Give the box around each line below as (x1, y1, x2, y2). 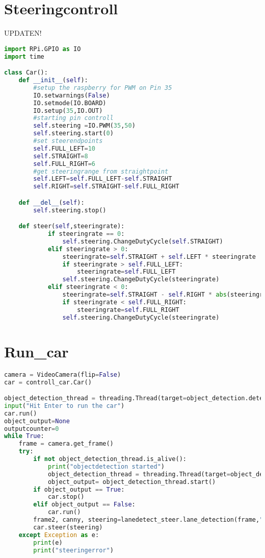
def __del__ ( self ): (18, 199, 85, 206)
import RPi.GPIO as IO (4, 45, 81, 53)
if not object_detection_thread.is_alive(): (33, 455, 187, 463)
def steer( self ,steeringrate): (18, 223, 125, 230)
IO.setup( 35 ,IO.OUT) (33, 107, 103, 114)
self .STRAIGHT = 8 (33, 152, 88, 160)
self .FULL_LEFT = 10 (33, 144, 96, 152)
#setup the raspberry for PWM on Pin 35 (33, 84, 172, 91)
